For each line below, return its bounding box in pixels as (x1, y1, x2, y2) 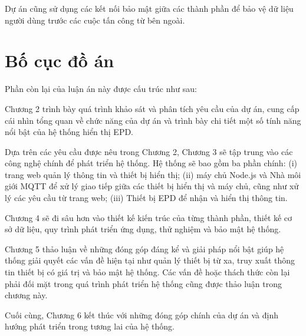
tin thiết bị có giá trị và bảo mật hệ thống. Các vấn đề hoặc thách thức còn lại (5, 266, 290, 278)
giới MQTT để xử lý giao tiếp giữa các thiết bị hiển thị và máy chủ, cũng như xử (5, 180, 299, 192)
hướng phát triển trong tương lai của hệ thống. (5, 320, 175, 332)
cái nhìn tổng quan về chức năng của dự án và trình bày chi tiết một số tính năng (5, 114, 301, 126)
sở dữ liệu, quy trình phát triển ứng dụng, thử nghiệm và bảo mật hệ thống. (5, 223, 281, 235)
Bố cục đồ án (5, 48, 114, 73)
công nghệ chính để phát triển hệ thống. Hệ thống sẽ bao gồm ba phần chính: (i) (5, 157, 297, 169)
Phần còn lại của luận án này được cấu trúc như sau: (5, 83, 197, 95)
